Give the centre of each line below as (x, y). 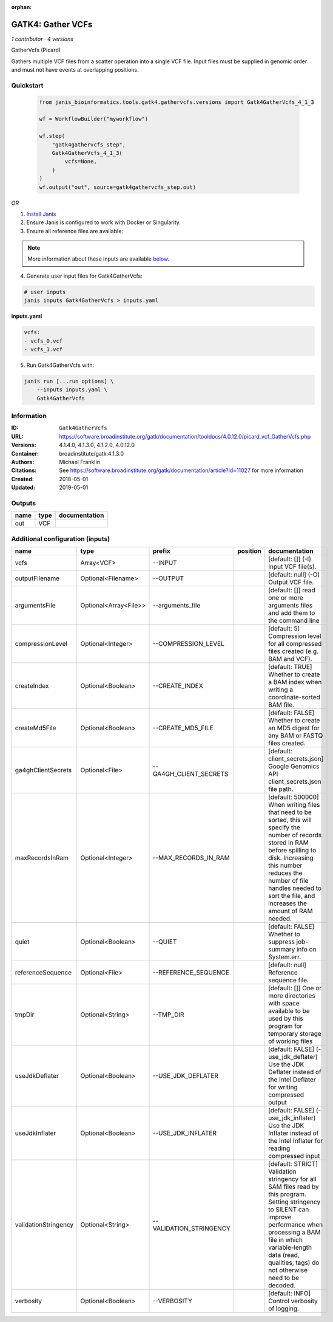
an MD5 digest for (294, 728)
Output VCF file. (291, 582)
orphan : (22, 7)
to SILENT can (288, 1210)
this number (285, 866)
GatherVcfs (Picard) (36, 50)
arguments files (290, 606)
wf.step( (52, 136)
